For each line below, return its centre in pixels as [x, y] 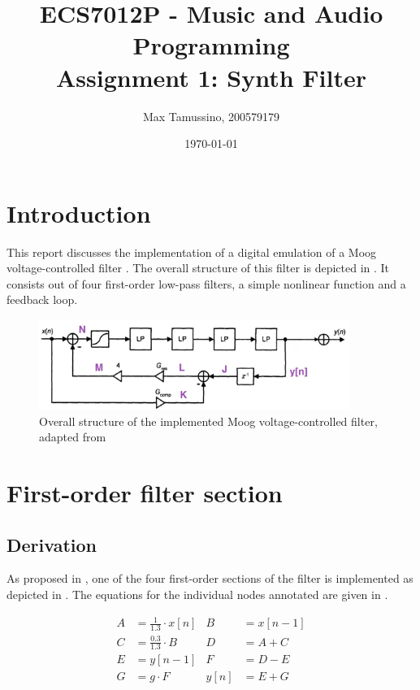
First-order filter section [145, 493]
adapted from [73, 437]
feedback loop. [42, 299]
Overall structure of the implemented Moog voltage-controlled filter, [208, 421]
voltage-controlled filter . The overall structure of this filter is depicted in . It [198, 268]
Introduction [79, 213]
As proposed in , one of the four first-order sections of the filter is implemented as [210, 578]
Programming [211, 45]
